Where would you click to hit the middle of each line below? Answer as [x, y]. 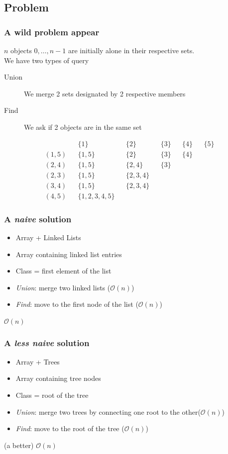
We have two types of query [47, 60]
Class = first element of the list [63, 271]
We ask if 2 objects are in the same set [83, 127]
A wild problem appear [52, 32]
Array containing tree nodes [58, 378]
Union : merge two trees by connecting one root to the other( [108, 411]
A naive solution [38, 219]
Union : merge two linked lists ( [63, 287]
